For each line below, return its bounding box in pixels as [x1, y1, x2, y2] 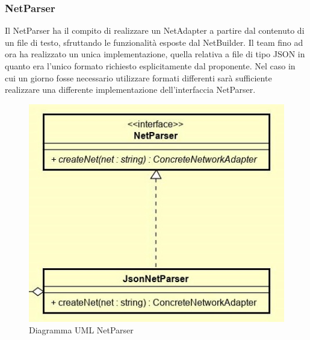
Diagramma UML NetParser [29, 324, 134, 336]
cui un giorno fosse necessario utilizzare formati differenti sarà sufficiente [5, 71, 272, 84]
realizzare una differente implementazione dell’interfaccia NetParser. [5, 83, 256, 96]
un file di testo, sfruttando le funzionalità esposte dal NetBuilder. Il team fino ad [5, 36, 303, 48]
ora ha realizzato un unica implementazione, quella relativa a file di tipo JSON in [5, 48, 305, 60]
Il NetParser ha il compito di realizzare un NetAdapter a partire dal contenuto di [5, 24, 305, 37]
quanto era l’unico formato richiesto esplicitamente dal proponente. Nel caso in [5, 60, 296, 72]
